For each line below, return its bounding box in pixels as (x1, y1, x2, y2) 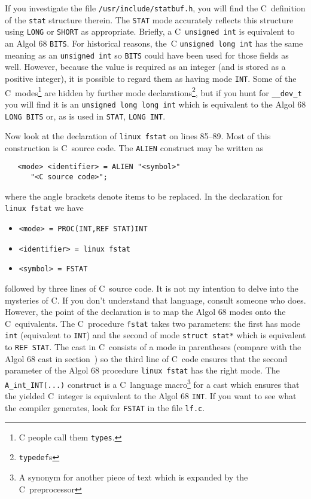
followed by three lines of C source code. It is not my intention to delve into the (5, 282, 298, 294)
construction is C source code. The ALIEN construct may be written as (5, 141, 264, 154)
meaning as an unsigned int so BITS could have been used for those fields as (5, 48, 289, 61)
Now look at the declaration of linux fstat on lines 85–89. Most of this (5, 130, 271, 142)
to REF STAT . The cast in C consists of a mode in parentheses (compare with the (5, 341, 301, 353)
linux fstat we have (5, 201, 84, 214)
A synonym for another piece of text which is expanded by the (19, 470, 248, 483)
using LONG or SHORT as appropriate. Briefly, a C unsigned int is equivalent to (5, 25, 295, 38)
